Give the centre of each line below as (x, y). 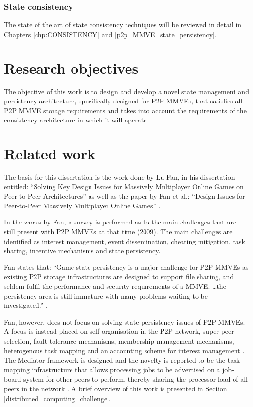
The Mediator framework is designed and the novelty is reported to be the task (122, 360)
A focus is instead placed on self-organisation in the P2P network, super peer (119, 331)
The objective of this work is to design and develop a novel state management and (126, 91)
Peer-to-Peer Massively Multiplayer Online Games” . (82, 205)
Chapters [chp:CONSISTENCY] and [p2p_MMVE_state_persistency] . (110, 34)
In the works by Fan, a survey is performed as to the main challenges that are (120, 222)
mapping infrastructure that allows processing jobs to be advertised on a (112, 369)
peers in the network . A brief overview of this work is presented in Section (116, 388)
